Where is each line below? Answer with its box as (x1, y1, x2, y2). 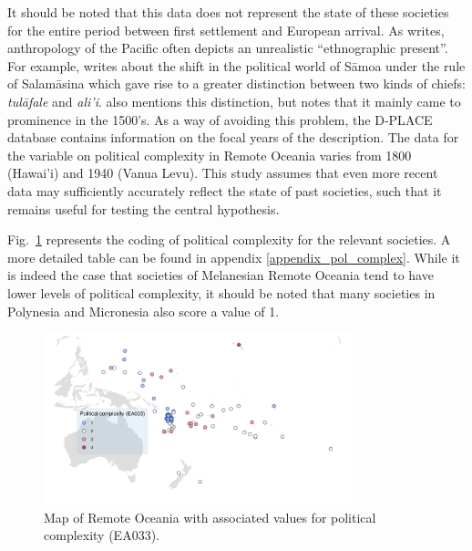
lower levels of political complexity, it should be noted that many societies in (7, 283, 436, 302)
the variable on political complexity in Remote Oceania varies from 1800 (7, 145, 412, 164)
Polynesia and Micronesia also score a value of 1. (7, 301, 280, 320)
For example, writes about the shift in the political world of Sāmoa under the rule (7, 56, 466, 75)
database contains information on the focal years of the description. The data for (7, 128, 459, 147)
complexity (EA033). (44, 525, 159, 545)
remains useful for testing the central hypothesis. (7, 199, 280, 218)
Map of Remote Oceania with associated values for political (44, 507, 376, 526)
